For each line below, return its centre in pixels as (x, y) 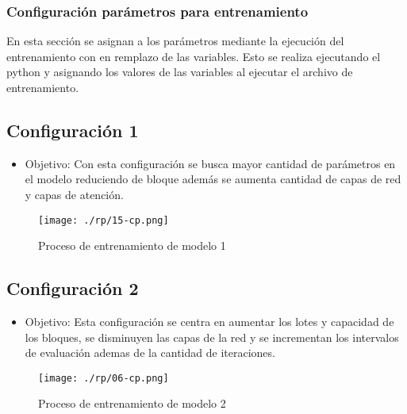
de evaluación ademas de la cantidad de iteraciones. (150, 353)
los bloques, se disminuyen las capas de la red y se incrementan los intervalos (212, 337)
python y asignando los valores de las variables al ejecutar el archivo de (180, 72)
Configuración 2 (73, 288)
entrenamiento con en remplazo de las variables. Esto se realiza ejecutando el (194, 56)
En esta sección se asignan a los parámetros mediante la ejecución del (175, 41)
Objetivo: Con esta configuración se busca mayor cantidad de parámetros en (210, 163)
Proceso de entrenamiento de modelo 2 (132, 403)
